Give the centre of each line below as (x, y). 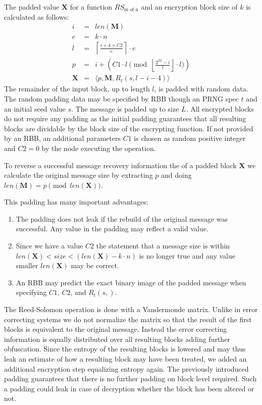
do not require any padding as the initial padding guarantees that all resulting (125, 118)
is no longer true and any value (187, 255)
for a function (91, 7)
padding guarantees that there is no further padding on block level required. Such (130, 378)
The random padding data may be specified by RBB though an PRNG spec (121, 98)
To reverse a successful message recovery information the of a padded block (120, 165)
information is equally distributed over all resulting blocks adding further (117, 339)
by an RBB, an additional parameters (62, 138)
